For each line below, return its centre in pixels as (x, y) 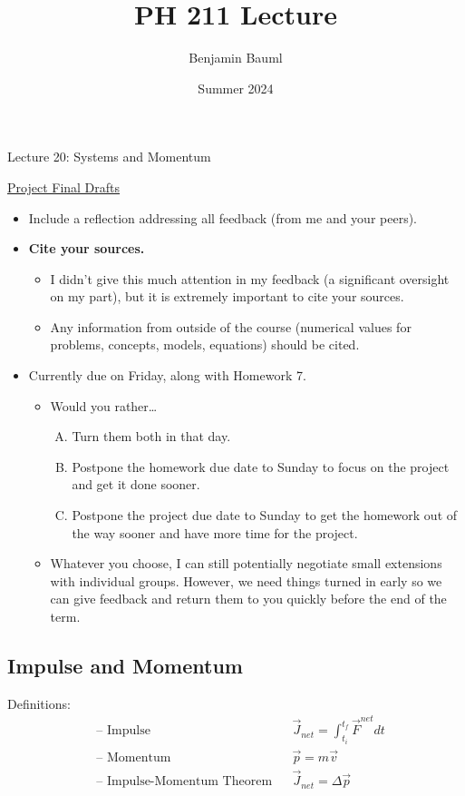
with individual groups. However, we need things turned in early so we (246, 580)
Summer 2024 (236, 88)
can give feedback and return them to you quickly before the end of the (248, 599)
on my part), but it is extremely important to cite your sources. (227, 296)
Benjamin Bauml (236, 58)
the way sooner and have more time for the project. (215, 532)
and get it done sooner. (136, 484)
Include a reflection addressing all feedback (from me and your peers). (223, 217)
